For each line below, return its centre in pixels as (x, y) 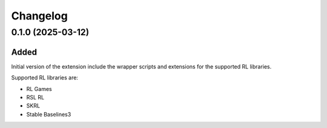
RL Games (39, 89)
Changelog (39, 16)
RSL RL (35, 97)
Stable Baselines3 (49, 114)
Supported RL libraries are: (45, 78)
